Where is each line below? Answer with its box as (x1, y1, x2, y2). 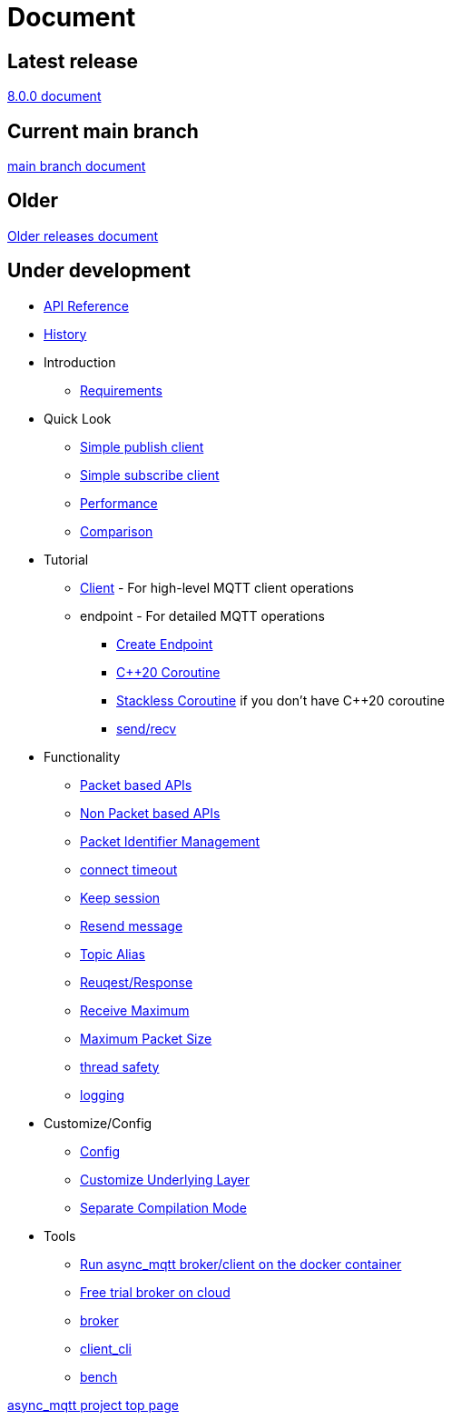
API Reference (44, 297, 129, 314)
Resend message (80, 917, 183, 934)
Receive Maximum (80, 1002, 190, 1018)
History (44, 325, 87, 342)
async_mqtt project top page (7, 1396, 179, 1413)
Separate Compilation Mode (80, 1199, 247, 1215)
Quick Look (44, 410, 112, 426)
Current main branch (7, 119, 199, 143)
